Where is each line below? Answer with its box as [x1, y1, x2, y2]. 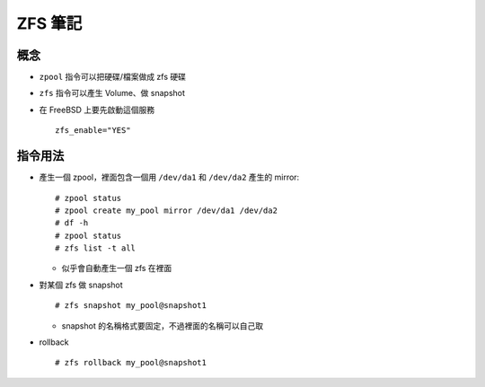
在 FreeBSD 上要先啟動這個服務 [39, 104, 155, 115]
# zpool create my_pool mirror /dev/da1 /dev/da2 [55, 205, 278, 215]
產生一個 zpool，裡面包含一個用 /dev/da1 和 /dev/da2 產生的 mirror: [39, 172, 300, 183]
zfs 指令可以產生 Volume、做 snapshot [39, 88, 186, 99]
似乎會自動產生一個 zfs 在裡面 [61, 263, 172, 274]
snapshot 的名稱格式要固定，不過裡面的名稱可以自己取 [61, 320, 264, 331]
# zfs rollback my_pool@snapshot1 [55, 357, 207, 368]
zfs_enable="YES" [55, 126, 131, 136]
